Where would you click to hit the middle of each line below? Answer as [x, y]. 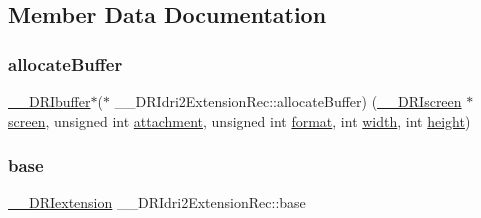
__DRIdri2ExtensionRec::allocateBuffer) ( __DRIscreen [288, 101]
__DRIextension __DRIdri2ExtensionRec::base [157, 202]
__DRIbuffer [49, 101]
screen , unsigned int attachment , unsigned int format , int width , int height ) [239, 120]
